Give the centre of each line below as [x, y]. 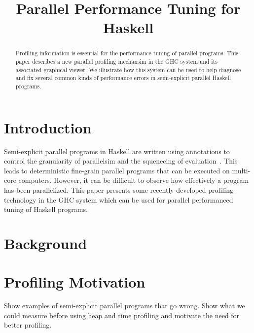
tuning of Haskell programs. [46, 209]
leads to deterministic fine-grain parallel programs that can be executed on [117, 170]
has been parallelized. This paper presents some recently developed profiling [119, 189]
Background [46, 243]
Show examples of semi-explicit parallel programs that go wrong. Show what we [125, 306]
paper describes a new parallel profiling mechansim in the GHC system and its [116, 62]
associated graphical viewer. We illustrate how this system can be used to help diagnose [128, 69]
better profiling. [28, 325]
